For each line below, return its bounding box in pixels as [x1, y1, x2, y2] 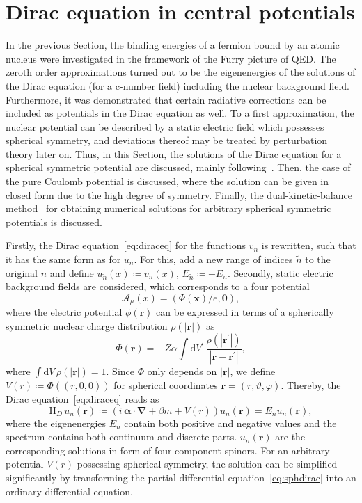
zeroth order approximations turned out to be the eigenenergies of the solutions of [6, 65, 356, 79]
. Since [106, 364, 134, 378]
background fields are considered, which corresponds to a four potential [6, 279, 310, 294]
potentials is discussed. [6, 214, 102, 229]
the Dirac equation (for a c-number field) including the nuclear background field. [6, 78, 349, 93]
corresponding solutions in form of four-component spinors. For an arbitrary [6, 442, 330, 457]
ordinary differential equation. [6, 484, 133, 498]
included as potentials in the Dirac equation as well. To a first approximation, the [6, 106, 354, 120]
